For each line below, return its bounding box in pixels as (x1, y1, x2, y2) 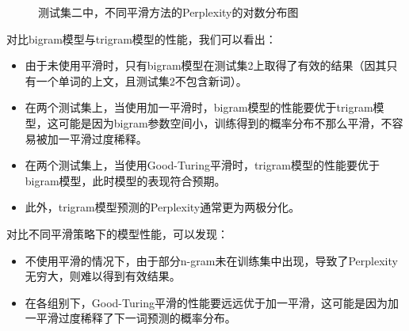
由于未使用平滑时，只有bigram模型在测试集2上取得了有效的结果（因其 (25, 57, 387, 74)
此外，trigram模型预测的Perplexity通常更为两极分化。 (25, 199, 300, 215)
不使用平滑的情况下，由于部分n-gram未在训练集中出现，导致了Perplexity (25, 252, 398, 268)
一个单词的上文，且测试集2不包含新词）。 (36, 72, 247, 89)
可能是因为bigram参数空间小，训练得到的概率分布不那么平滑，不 (58, 114, 392, 131)
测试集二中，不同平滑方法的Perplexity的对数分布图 (38, 4, 299, 20)
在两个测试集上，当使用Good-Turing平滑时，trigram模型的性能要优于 (25, 157, 380, 173)
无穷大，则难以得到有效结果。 (25, 268, 181, 284)
